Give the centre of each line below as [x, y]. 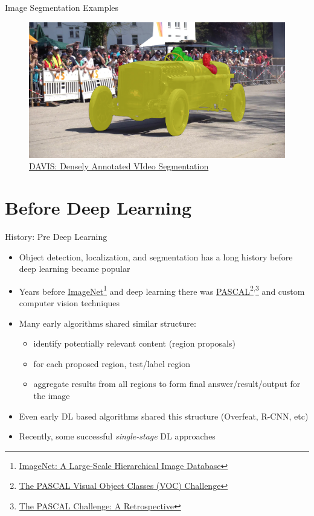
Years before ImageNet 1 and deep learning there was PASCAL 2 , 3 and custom [162, 290]
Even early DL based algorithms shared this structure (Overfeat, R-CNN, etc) [164, 416]
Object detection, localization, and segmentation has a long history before [156, 256]
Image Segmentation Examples [62, 7]
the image [52, 395]
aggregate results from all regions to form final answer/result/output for [167, 384]
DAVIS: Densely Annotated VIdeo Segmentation [119, 166]
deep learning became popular [75, 269]
